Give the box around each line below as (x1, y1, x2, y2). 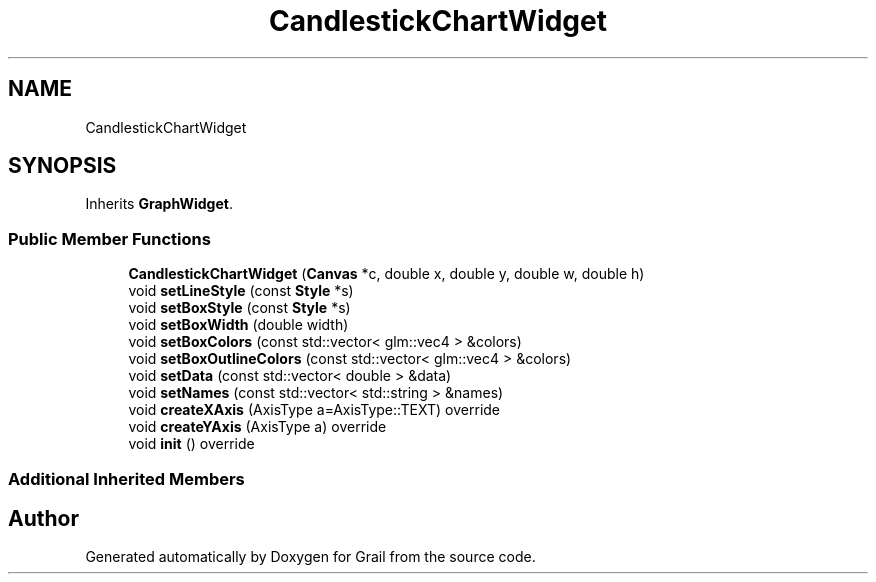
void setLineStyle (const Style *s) (128, 282, 354, 300)
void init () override (128, 435, 255, 453)
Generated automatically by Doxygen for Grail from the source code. (85, 548, 536, 566)
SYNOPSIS (8, 153, 117, 179)
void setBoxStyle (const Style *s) (128, 299, 351, 317)
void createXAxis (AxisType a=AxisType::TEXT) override (128, 401, 501, 419)
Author (8, 505, 79, 531)
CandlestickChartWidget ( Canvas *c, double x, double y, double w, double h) (128, 265, 645, 283)
